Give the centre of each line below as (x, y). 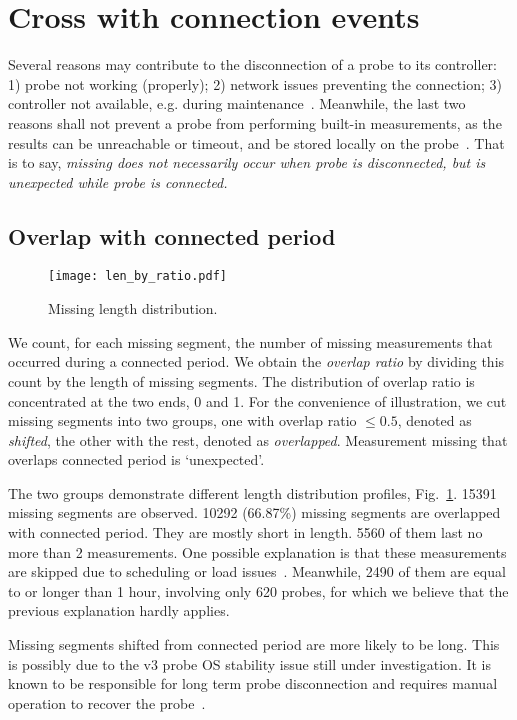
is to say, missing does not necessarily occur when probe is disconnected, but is (247, 162)
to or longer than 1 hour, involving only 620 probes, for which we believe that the (258, 590)
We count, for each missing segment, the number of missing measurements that (250, 341)
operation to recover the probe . (107, 702)
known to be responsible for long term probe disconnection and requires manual (253, 683)
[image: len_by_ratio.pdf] (137, 276)
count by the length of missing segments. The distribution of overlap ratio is (241, 380)
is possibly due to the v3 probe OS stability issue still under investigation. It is (250, 663)
